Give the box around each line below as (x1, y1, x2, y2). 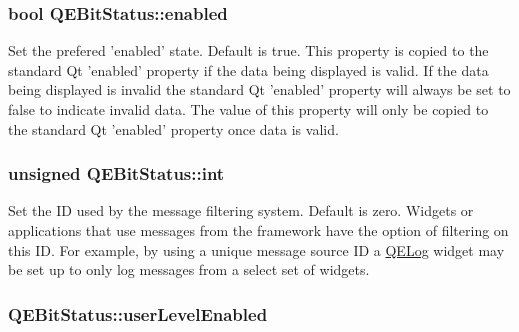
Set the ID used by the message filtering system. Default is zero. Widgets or (8, 200, 474, 221)
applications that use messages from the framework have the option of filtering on (8, 220, 509, 240)
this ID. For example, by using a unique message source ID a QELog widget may (8, 239, 505, 260)
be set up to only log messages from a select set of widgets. (8, 259, 370, 280)
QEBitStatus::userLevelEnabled (8, 301, 268, 326)
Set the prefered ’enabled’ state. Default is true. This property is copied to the (8, 40, 489, 61)
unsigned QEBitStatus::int (8, 161, 225, 186)
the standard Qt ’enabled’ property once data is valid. (8, 118, 339, 139)
